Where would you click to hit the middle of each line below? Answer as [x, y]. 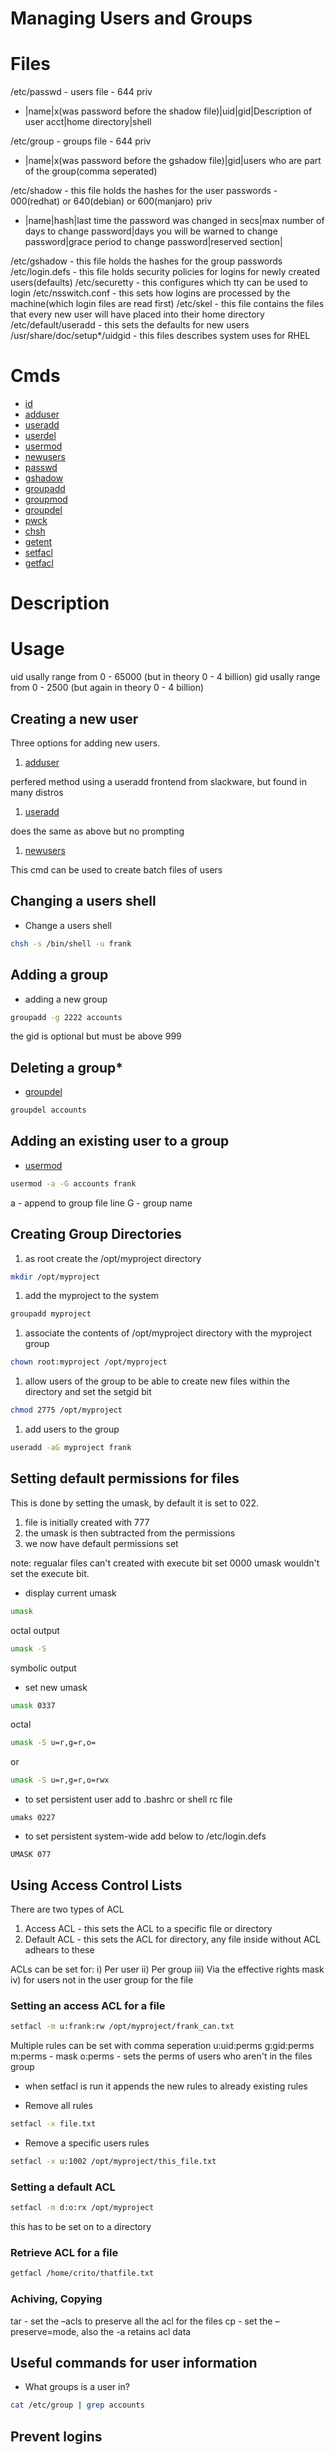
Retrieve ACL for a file [64, 2252]
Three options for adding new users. [85, 743]
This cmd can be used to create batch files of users [116, 870]
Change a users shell [68, 925]
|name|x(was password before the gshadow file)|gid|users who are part [173, 161]
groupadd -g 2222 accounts [66, 1017]
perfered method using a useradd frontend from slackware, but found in [158, 781]
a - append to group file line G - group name [101, 1203]
